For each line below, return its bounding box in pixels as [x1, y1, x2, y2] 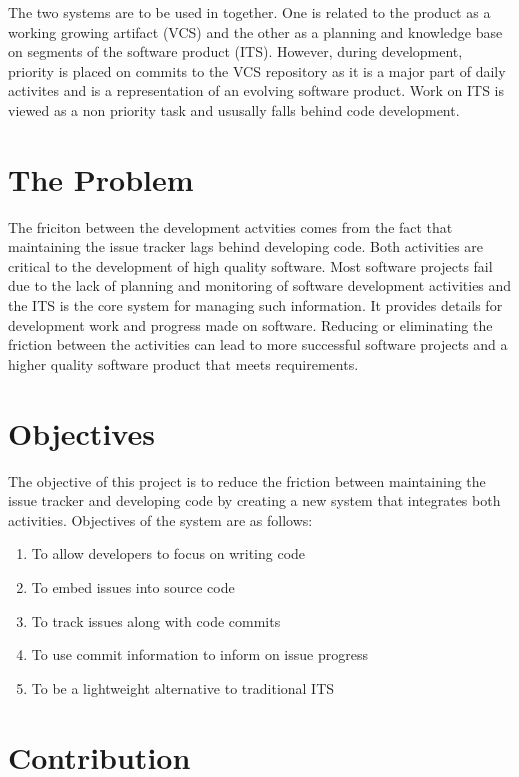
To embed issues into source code [31, 576, 235, 597]
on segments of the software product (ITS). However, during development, [8, 41, 463, 62]
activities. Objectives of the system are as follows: [8, 509, 313, 530]
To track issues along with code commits [31, 610, 281, 631]
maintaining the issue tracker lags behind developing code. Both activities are [8, 236, 484, 257]
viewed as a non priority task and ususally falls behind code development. [8, 99, 460, 120]
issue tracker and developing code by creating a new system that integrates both [8, 490, 501, 511]
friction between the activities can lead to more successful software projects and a [8, 334, 508, 355]
